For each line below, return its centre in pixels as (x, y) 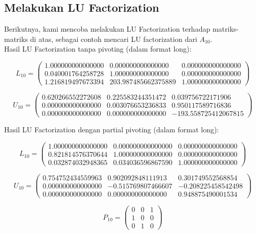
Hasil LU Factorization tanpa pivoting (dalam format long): (98, 49)
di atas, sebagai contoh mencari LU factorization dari (114, 39)
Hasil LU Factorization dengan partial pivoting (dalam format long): (112, 130)
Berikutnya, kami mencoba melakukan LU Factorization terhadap (107, 29)
